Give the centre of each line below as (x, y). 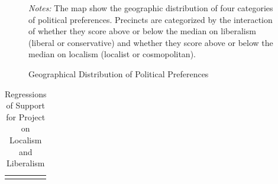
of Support (25, 105)
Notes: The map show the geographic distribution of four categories (151, 8)
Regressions (26, 93)
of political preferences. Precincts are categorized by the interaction (151, 19)
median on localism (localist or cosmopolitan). (112, 54)
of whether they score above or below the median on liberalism (142, 31)
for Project (26, 116)
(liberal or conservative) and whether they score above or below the (151, 42)
